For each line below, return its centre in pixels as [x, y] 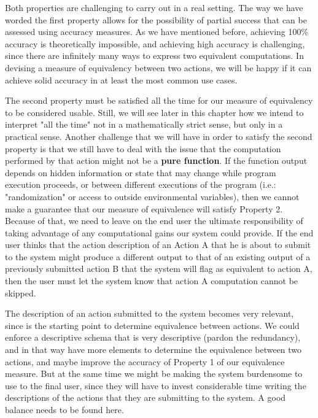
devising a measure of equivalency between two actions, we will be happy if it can [158, 67]
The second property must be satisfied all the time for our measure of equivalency [159, 100]
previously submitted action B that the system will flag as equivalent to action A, [159, 269]
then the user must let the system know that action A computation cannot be [152, 281]
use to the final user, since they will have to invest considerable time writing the [156, 385]
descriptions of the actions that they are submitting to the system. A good [145, 397]
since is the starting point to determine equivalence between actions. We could [152, 325]
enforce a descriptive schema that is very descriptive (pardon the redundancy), [153, 337]
